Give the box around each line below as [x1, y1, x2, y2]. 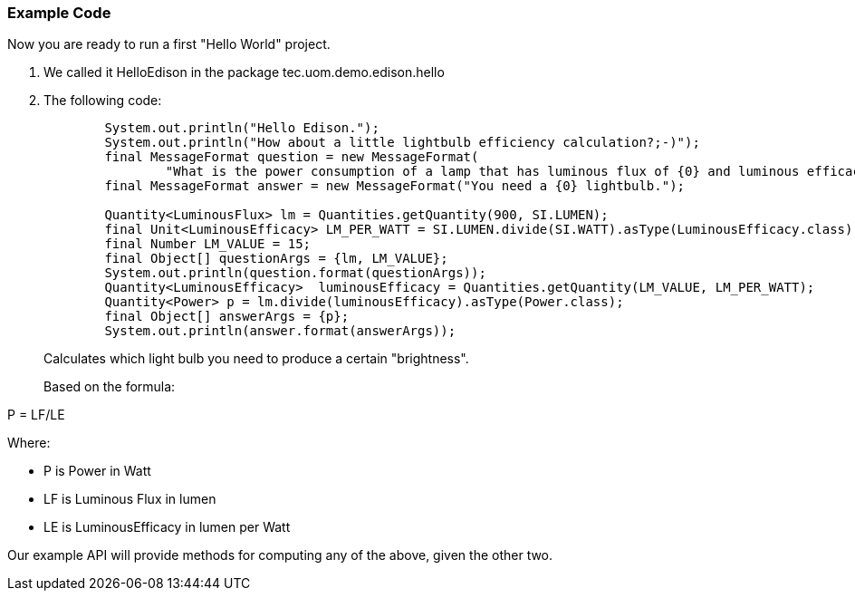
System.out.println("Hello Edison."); [104, 121, 379, 136]
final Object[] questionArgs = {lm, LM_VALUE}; [104, 251, 448, 266]
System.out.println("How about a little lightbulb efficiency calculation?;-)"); [104, 135, 700, 150]
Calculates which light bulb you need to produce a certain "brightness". [43, 351, 469, 367]
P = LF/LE [7, 407, 65, 423]
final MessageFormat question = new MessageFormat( [104, 149, 479, 165]
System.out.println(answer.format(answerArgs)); [104, 323, 456, 339]
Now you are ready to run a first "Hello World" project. [7, 36, 331, 53]
